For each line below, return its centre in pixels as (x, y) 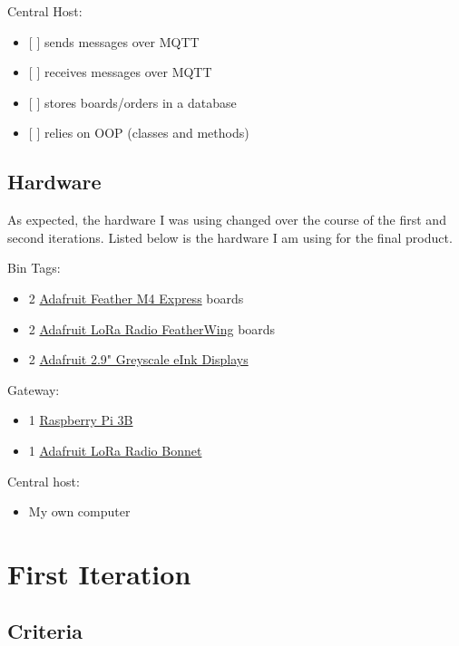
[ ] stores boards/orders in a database (132, 102)
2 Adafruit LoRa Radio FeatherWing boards (152, 328)
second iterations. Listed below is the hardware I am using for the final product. (230, 237)
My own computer (79, 511)
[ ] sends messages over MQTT (114, 41)
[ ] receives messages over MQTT (120, 72)
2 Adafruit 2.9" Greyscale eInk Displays (138, 359)
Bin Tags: (34, 268)
